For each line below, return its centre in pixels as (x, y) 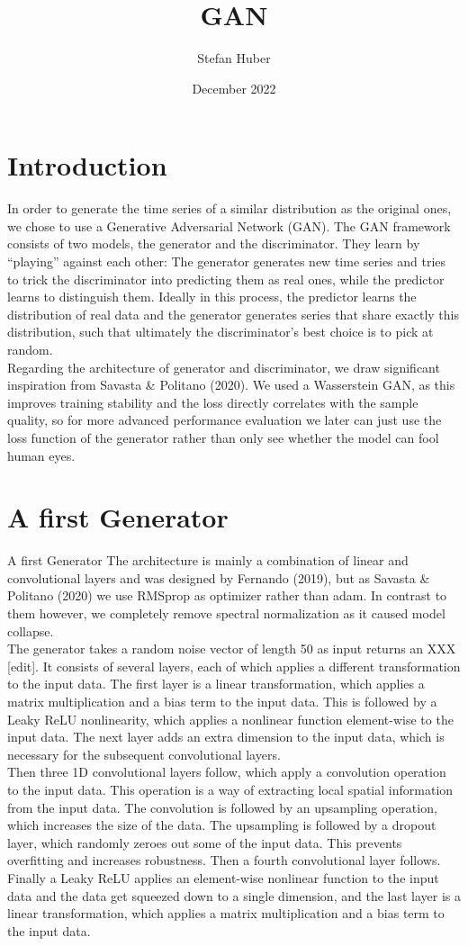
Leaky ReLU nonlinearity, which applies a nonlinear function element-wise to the (230, 719)
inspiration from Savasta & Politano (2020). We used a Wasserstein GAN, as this (231, 385)
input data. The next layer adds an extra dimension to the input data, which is (226, 737)
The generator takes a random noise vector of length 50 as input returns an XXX (232, 649)
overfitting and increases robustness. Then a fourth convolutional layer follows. (224, 860)
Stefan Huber (234, 58)
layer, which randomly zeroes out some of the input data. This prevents (205, 842)
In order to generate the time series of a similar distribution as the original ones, (229, 208)
